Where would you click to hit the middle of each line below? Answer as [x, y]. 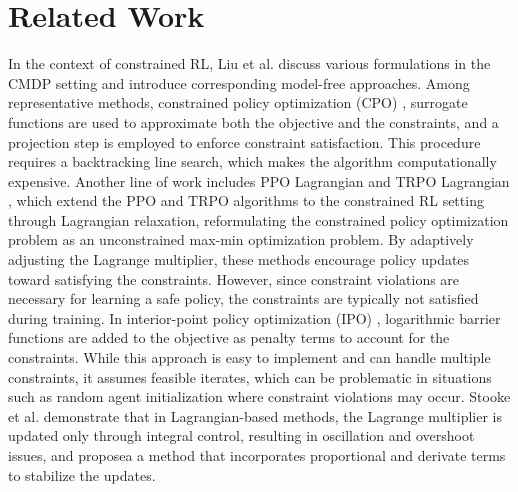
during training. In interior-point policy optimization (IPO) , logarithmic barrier [254, 317]
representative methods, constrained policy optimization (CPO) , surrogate [238, 102]
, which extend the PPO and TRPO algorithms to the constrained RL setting [246, 200]
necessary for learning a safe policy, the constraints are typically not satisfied [243, 298]
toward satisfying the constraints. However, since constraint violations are [234, 278]
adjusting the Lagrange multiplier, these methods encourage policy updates [239, 259]
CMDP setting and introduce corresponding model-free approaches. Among [239, 82]
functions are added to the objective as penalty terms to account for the [229, 337]
